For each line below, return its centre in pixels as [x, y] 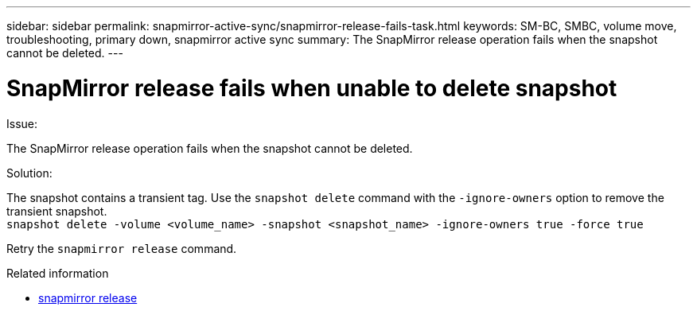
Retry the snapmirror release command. [122, 248]
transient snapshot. [57, 211]
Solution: [29, 173]
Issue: [22, 123]
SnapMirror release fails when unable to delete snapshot [312, 88]
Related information [58, 273]
